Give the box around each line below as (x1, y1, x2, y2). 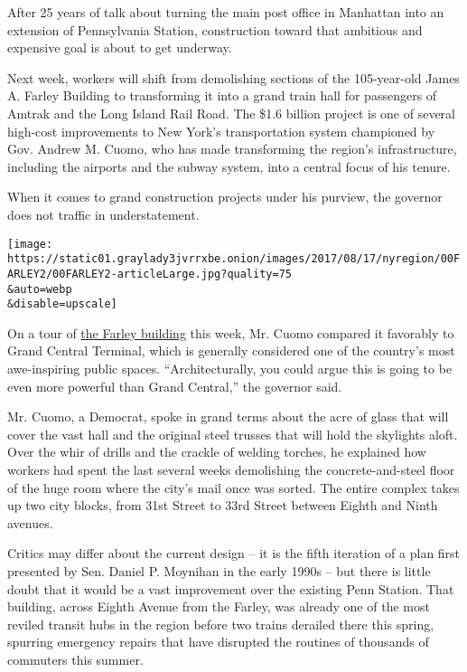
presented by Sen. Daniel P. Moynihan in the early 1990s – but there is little (7, 561, 431, 580)
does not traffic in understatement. (7, 204, 200, 223)
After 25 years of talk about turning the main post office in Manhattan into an (7, 3, 444, 21)
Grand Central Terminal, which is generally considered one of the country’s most (7, 341, 455, 360)
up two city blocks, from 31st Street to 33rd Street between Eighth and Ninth (7, 496, 438, 515)
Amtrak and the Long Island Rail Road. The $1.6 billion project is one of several (7, 103, 455, 122)
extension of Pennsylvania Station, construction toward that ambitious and (7, 20, 423, 39)
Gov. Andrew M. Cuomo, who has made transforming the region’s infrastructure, (7, 139, 457, 158)
